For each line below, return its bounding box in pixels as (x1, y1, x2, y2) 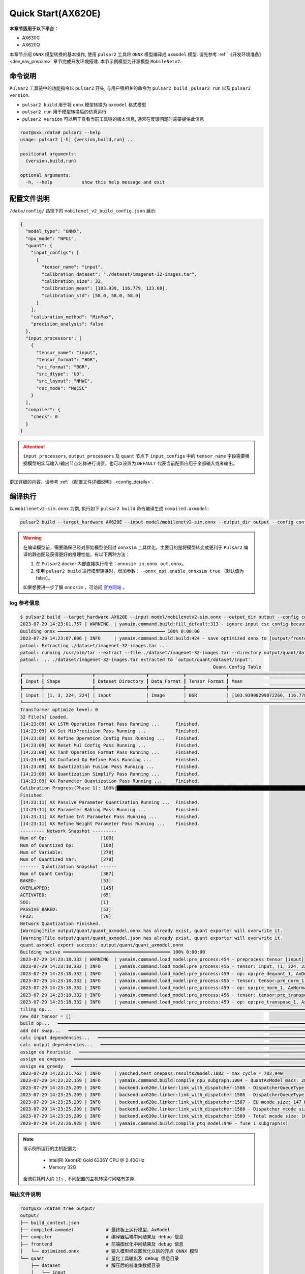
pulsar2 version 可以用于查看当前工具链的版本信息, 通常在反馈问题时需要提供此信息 (22, 116, 204, 122)
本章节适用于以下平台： (9, 25, 58, 32)
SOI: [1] (20, 899, 109, 905)
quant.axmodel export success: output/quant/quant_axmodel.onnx (20, 942, 184, 948)
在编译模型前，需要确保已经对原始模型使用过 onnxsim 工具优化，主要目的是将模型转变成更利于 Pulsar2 (23, 544, 242, 550)
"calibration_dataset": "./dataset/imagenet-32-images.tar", (41, 271, 197, 277)
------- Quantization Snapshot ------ (20, 864, 117, 869)
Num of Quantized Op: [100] (20, 842, 114, 848)
